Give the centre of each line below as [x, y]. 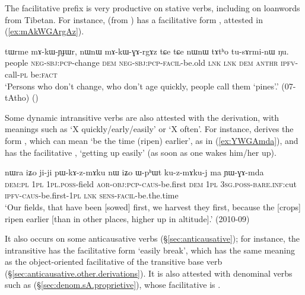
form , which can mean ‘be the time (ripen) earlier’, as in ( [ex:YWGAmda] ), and [152, 140]
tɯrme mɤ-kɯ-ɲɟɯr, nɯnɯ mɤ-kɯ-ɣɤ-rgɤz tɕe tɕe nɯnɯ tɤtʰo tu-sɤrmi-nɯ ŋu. [147, 51]
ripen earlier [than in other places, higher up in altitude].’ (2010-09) [127, 218]
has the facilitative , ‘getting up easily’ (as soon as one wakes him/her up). [141, 152]
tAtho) [17, 97]
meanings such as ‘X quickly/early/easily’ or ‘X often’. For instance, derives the [149, 129]
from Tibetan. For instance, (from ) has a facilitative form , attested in [134, 19]
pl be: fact [39, 74]
